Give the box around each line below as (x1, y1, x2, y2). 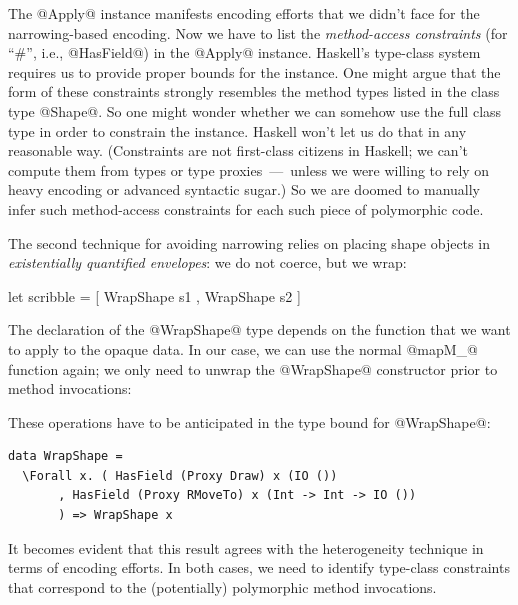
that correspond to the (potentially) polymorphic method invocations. (8, 576, 437, 597)
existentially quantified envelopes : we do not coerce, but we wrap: (8, 252, 407, 273)
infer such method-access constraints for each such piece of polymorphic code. (8, 198, 484, 219)
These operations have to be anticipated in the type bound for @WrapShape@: (8, 411, 491, 432)
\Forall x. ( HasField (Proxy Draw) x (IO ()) (22, 468, 338, 483)
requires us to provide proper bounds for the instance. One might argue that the (8, 61, 501, 82)
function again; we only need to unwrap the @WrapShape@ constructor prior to (8, 358, 498, 379)
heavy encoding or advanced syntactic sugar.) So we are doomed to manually (8, 179, 480, 200)
